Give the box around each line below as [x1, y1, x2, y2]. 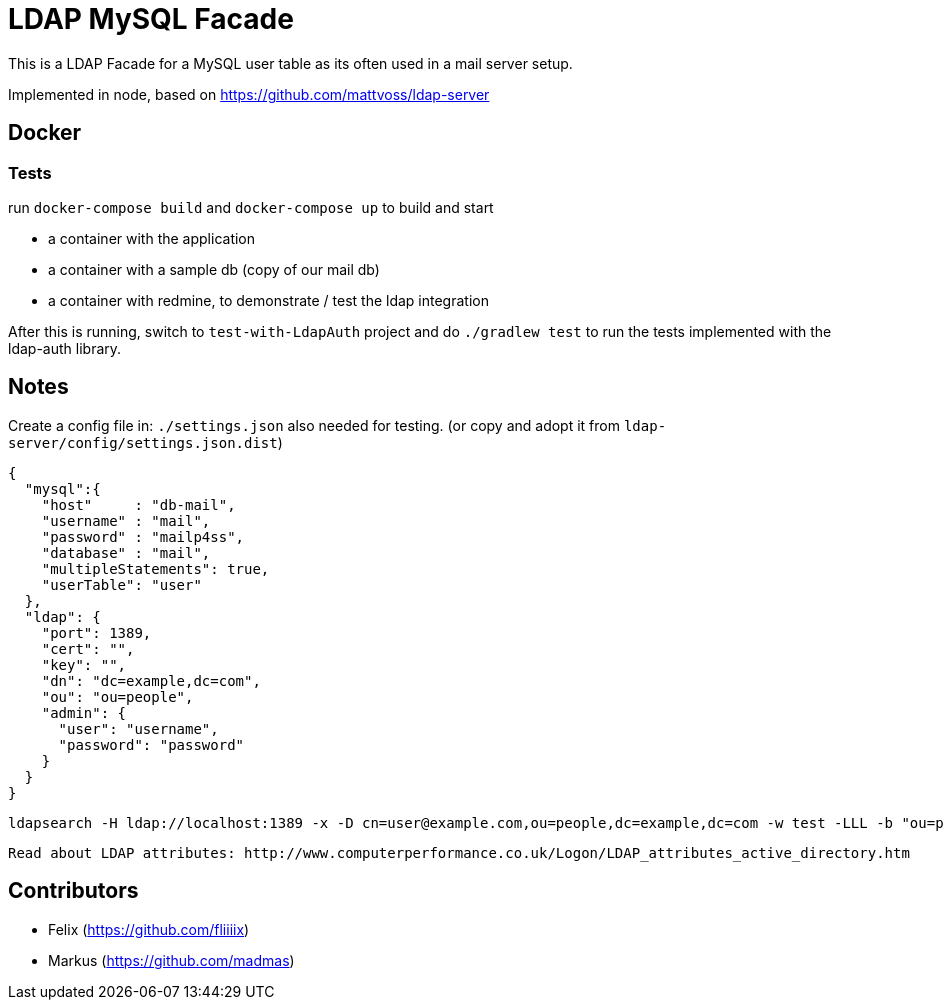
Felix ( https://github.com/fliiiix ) [48, 920, 250, 938]
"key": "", [41, 656, 127, 673]
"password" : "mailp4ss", [41, 528, 245, 545]
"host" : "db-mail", [41, 496, 236, 513]
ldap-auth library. [8, 339, 122, 357]
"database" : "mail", [41, 544, 211, 561]
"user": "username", [58, 720, 219, 737]
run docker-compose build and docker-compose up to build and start [8, 198, 494, 216]
